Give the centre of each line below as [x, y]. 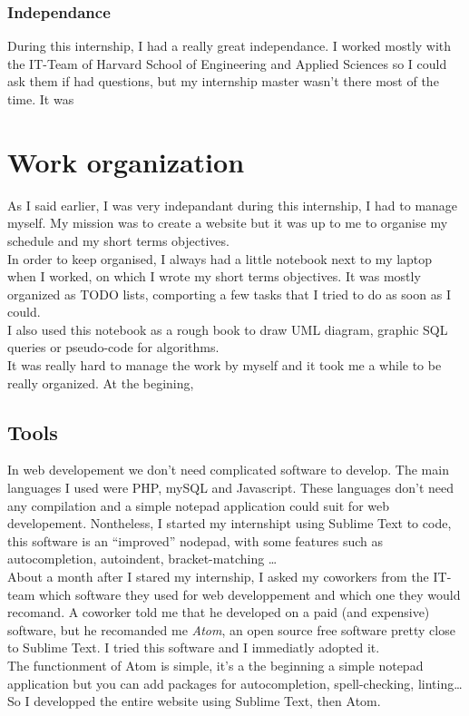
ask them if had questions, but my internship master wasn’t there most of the [223, 81]
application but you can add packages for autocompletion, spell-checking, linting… [235, 683]
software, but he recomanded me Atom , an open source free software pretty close [231, 629]
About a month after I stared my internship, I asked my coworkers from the [218, 577]
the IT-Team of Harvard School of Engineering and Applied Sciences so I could [227, 63]
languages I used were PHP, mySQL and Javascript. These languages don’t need [230, 488]
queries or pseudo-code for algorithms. [113, 347]
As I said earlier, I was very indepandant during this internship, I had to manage [233, 205]
